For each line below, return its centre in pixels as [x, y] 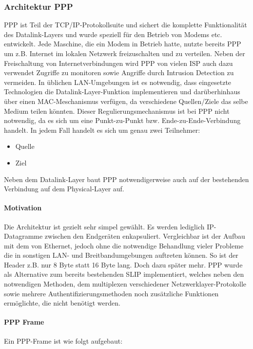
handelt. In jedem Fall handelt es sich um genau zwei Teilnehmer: [102, 130]
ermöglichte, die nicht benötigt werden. [62, 303]
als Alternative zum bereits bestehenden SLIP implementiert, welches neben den [124, 274]
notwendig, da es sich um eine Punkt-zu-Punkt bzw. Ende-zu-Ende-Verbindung [122, 120]
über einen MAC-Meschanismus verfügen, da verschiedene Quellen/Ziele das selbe [126, 101]
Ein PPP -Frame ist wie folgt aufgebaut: [63, 340]
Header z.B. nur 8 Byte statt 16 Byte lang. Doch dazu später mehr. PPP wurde [123, 264]
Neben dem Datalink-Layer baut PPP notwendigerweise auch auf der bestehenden [126, 179]
